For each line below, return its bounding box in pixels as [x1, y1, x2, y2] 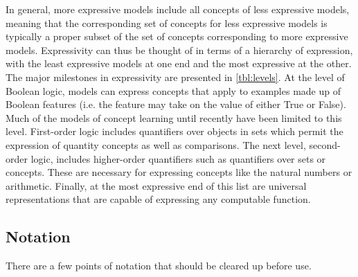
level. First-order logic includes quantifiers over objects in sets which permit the [6, 124, 343, 138]
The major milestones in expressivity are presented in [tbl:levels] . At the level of [6, 69, 345, 84]
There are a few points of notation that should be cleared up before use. [6, 258, 312, 273]
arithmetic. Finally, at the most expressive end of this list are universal [6, 178, 307, 193]
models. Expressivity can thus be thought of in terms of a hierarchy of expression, [6, 42, 353, 57]
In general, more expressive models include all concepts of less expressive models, [6, 2, 350, 16]
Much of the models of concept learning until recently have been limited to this [6, 110, 342, 125]
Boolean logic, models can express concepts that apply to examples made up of [6, 83, 341, 98]
